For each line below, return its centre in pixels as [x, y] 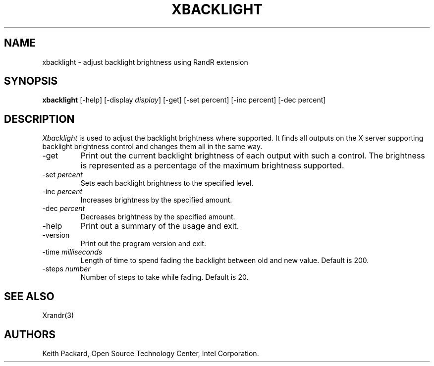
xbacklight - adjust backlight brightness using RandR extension [145, 62]
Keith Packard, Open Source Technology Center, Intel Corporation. [151, 353]
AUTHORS [30, 334]
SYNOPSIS [31, 81]
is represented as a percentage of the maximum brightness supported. [212, 166]
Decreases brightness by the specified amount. [158, 217]
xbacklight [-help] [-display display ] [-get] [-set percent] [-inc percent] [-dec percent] [184, 100]
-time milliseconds [72, 252]
